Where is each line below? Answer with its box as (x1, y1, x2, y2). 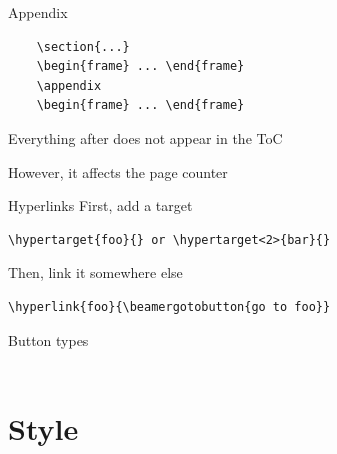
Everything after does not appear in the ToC (8, 127, 283, 148)
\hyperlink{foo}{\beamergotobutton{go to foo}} (8, 299, 331, 314)
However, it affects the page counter (8, 161, 228, 182)
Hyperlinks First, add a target (8, 195, 193, 216)
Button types (8, 329, 89, 350)
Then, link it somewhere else (8, 262, 183, 283)
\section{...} (36, 39, 130, 54)
